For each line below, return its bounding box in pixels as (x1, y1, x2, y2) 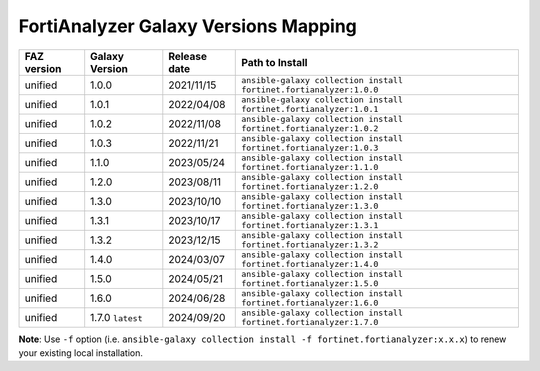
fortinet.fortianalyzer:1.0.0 (241, 84, 379, 95)
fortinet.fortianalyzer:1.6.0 (241, 297, 379, 308)
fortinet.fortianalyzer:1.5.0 (241, 278, 379, 289)
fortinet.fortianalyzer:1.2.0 (241, 181, 379, 192)
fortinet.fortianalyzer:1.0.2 (241, 123, 379, 134)
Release (168, 49, 208, 63)
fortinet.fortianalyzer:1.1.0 (241, 161, 379, 172)
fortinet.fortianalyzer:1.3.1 (241, 220, 379, 230)
